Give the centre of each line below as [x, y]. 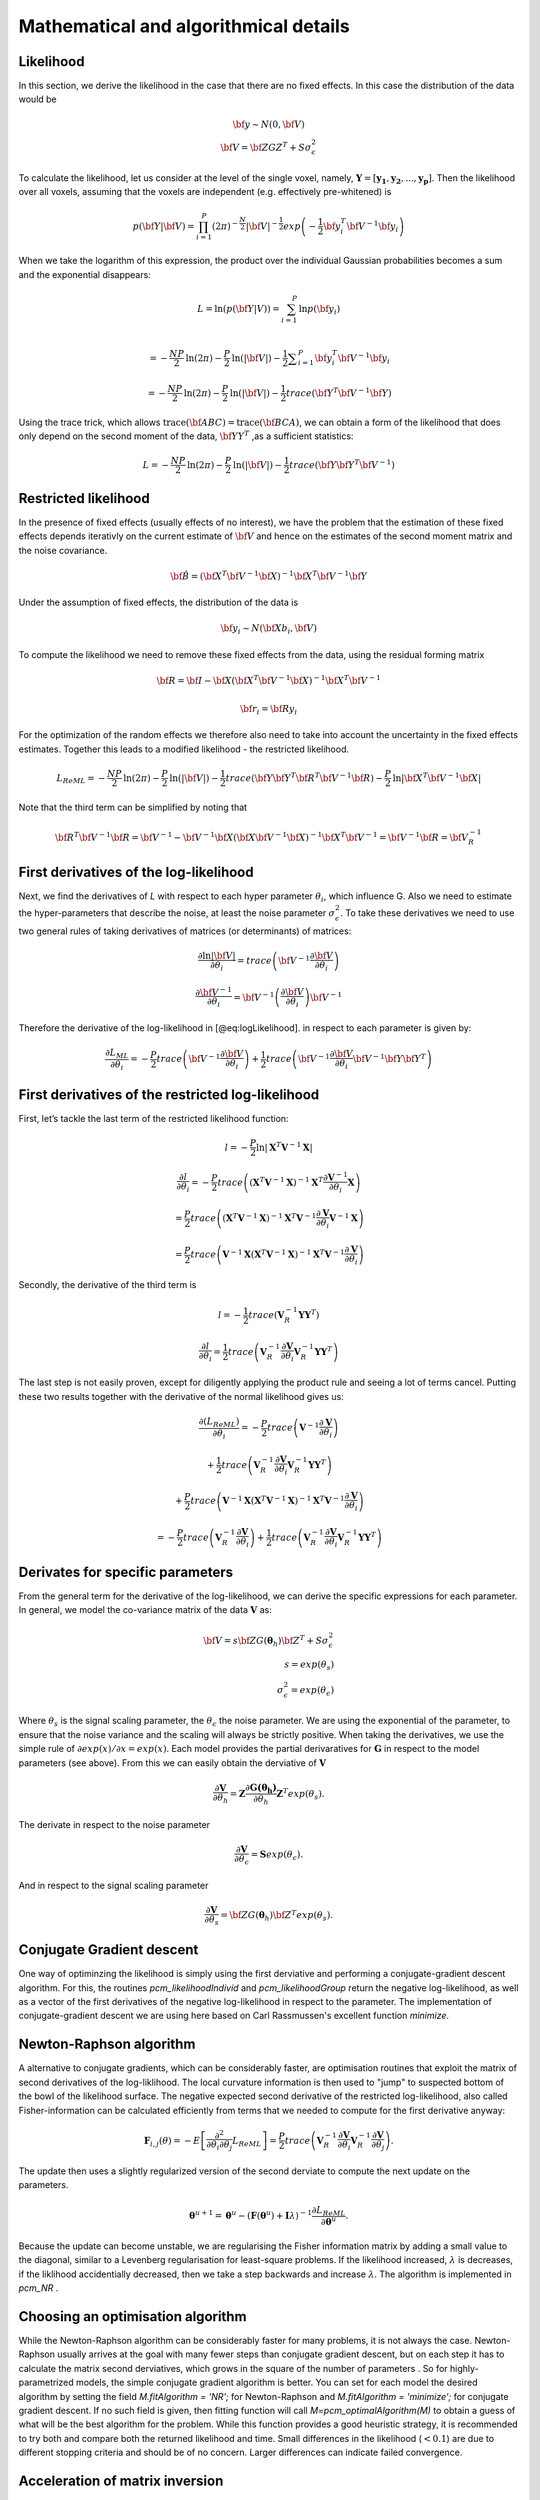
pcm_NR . [38, 2288]
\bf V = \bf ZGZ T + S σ [266, 146]
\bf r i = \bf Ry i [269, 710]
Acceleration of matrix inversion [121, 2480]
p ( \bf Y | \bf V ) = [163, 226]
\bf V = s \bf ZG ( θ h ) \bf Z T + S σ [266, 1641]
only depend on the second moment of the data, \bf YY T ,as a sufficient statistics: [186, 435]
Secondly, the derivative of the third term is [107, 1285]
